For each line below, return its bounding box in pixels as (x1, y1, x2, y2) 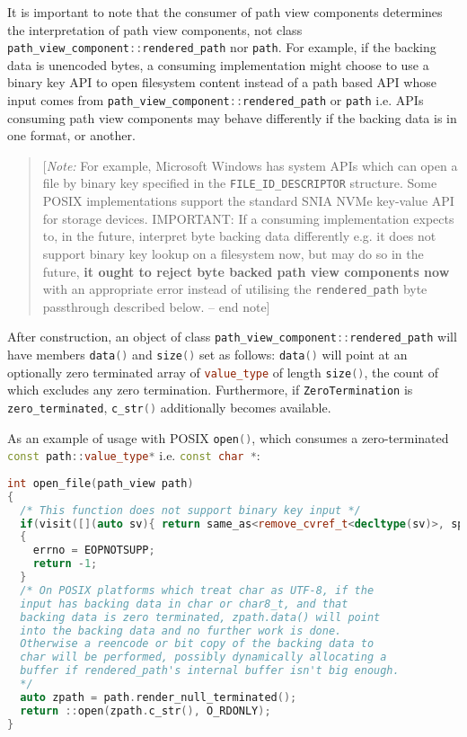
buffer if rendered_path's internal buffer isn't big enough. (20, 664, 400, 678)
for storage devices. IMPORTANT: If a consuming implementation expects (42, 209, 454, 227)
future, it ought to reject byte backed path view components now (42, 262, 450, 280)
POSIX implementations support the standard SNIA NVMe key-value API (42, 191, 454, 210)
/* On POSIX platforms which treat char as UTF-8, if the (20, 583, 374, 597)
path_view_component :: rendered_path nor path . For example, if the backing (7, 38, 436, 57)
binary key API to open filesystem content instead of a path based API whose (7, 73, 436, 92)
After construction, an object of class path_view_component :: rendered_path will (7, 327, 457, 346)
